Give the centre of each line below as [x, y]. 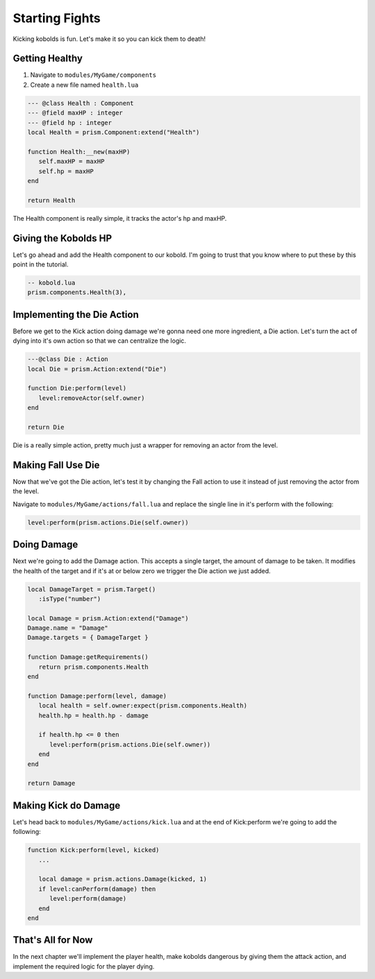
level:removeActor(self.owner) [92, 398]
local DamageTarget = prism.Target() [92, 589]
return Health [51, 200]
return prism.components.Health [93, 667]
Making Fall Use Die [56, 465]
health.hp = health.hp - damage [93, 715]
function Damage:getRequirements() [88, 657]
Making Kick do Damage [67, 805]
